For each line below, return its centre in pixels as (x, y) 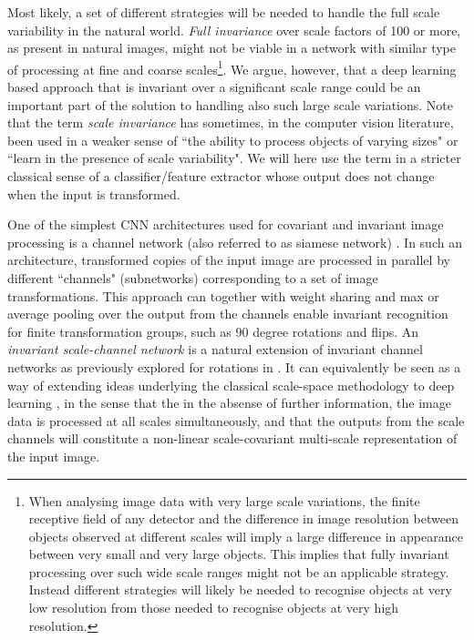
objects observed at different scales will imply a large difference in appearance (246, 536)
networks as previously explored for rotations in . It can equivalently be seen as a (234, 366)
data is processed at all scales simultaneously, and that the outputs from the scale (236, 420)
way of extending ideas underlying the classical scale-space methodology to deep (231, 385)
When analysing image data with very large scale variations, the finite (224, 500)
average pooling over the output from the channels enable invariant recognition (228, 314)
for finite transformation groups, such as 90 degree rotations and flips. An (213, 331)
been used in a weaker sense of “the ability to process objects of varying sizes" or (233, 140)
